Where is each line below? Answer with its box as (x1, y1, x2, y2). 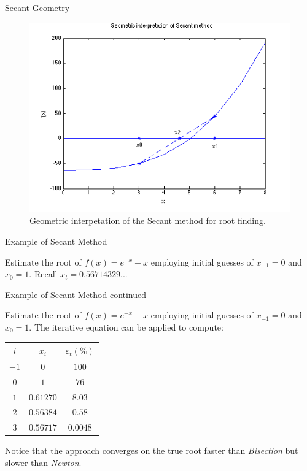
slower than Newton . (5, 456, 82, 469)
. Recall (29, 267, 58, 280)
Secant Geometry (5, 1, 70, 13)
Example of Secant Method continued (5, 288, 147, 301)
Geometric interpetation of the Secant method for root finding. (29, 214, 266, 227)
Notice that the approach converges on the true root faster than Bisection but (5, 444, 298, 457)
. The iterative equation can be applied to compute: (29, 320, 223, 333)
